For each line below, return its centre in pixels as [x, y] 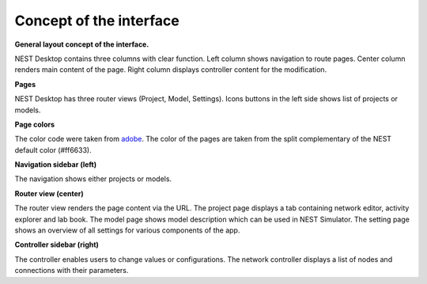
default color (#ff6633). [53, 150]
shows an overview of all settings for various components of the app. [127, 230]
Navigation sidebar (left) [56, 165]
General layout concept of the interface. [82, 44]
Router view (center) [49, 193]
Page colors [35, 124]
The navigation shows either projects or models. [93, 179]
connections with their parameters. [72, 271]
